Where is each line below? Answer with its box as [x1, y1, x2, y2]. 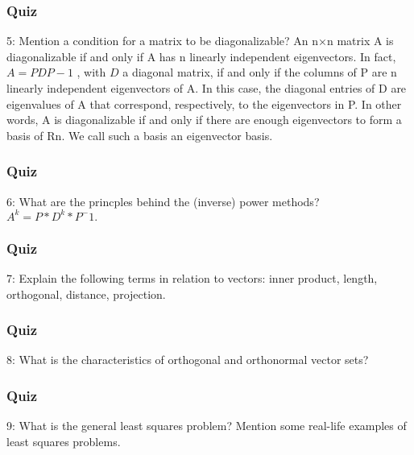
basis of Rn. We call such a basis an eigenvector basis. [6, 126, 273, 143]
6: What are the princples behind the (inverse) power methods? [6, 192, 320, 209]
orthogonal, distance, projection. [6, 285, 166, 302]
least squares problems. [6, 432, 121, 449]
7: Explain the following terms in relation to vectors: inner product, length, [6, 269, 378, 286]
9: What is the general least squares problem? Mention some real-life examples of [6, 417, 407, 434]
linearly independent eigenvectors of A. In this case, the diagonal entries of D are [6, 80, 407, 96]
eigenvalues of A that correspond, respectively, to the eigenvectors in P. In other [6, 95, 402, 112]
